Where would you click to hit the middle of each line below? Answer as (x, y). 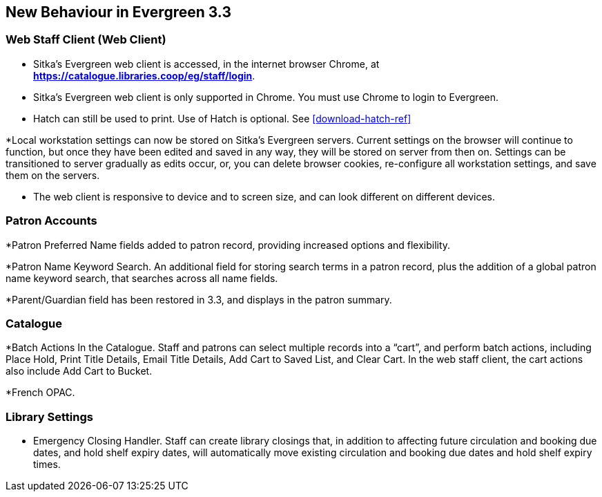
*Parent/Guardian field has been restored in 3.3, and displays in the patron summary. (199, 299)
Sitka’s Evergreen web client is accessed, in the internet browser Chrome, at (206, 64)
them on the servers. (53, 175)
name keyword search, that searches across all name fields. (142, 278)
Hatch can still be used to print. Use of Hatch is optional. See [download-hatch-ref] (222, 118)
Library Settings (49, 416)
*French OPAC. (40, 393)
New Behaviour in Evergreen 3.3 (118, 12)
